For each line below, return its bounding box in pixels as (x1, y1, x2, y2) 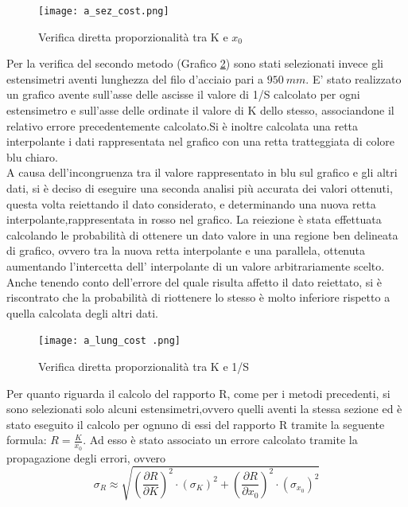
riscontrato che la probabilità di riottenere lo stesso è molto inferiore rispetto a (6, 289, 391, 306)
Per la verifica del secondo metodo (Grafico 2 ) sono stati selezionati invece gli (6, 55, 383, 72)
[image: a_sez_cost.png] (38, 6, 169, 17)
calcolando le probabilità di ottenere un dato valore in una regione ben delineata (6, 226, 398, 243)
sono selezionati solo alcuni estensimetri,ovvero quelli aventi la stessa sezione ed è (6, 400, 402, 417)
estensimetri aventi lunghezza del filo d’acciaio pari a (6, 70, 263, 87)
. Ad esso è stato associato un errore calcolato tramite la (83, 431, 358, 448)
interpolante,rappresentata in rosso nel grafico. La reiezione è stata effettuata (6, 211, 382, 228)
